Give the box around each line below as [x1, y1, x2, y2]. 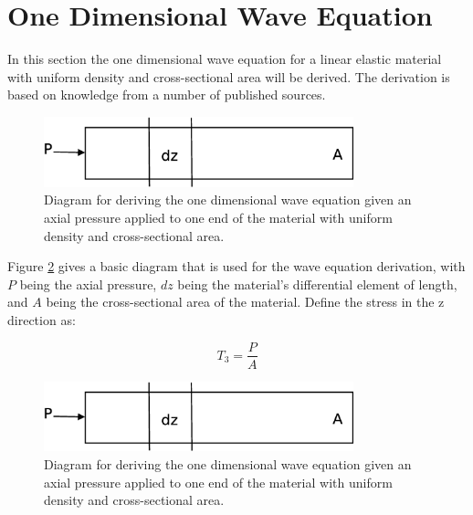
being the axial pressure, [19, 274, 157, 293]
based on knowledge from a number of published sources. [7, 85, 326, 104]
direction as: [7, 310, 76, 329]
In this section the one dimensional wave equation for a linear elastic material [7, 49, 442, 68]
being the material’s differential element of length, [177, 274, 457, 293]
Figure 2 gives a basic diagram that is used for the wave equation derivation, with [7, 257, 466, 276]
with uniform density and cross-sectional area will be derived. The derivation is [7, 67, 450, 86]
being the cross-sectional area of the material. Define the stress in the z [46, 292, 445, 311]
